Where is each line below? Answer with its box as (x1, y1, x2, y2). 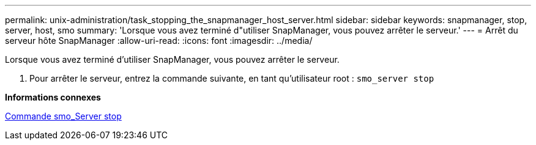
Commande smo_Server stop (5, 111, 122, 121)
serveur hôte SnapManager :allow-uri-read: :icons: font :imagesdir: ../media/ (5, 35, 313, 46)
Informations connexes (5, 92, 101, 102)
